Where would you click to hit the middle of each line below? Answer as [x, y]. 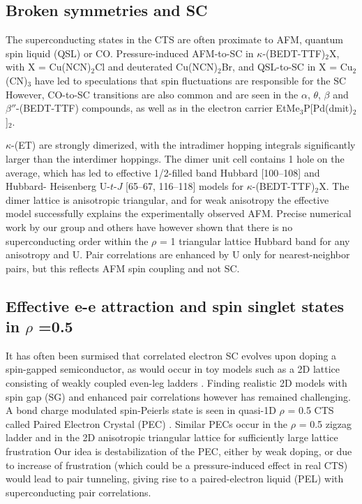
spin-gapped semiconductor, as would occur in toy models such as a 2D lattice [173, 369]
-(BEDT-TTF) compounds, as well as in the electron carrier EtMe [158, 108]
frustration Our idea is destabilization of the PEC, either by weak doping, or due [179, 451]
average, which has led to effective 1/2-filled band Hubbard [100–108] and [163, 172]
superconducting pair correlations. [78, 492]
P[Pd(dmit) [328, 108]
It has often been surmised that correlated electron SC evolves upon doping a [171, 355]
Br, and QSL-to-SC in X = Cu [287, 67]
